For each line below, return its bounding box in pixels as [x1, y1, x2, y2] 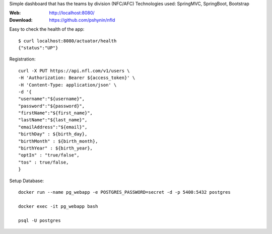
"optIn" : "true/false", [18, 152, 80, 158]
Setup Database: [9, 178, 44, 184]
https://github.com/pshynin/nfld [49, 17, 115, 23]
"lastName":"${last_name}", [18, 117, 88, 123]
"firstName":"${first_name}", [18, 110, 93, 116]
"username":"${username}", [18, 96, 85, 102]
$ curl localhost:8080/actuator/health [18, 38, 117, 44]
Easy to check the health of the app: [9, 26, 85, 32]
